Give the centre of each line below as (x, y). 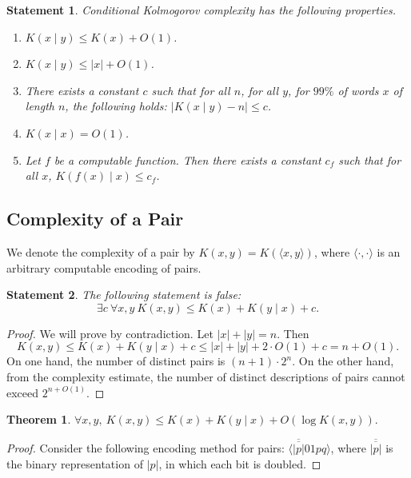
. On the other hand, (343, 361)
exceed (23, 392)
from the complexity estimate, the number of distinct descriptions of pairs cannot (206, 376)
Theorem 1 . (39, 419)
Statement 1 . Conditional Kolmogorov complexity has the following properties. (202, 10)
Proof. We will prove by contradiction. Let (110, 333)
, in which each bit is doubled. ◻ (240, 463)
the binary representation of (75, 463)
